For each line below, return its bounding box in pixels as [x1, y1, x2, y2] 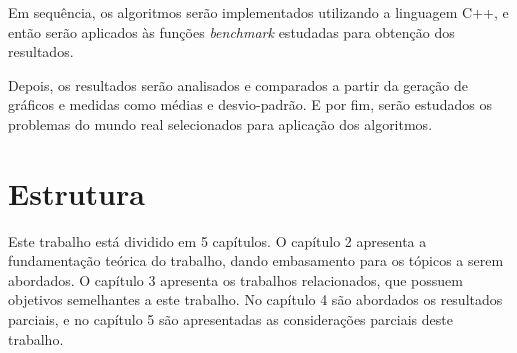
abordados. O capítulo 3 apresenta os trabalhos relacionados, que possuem [8, 269, 463, 290]
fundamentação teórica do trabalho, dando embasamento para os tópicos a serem [8, 250, 504, 271]
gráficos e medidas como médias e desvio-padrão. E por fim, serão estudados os [8, 94, 492, 115]
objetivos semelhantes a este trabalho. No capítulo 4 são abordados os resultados [8, 289, 503, 310]
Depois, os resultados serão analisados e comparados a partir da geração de [8, 74, 468, 95]
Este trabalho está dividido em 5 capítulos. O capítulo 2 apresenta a [8, 230, 427, 251]
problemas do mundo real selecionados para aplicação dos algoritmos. [8, 113, 433, 134]
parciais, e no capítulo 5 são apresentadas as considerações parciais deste [8, 309, 453, 330]
